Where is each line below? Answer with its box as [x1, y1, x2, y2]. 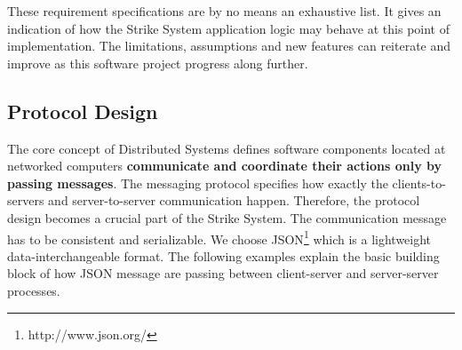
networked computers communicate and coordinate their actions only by [7, 156, 442, 175]
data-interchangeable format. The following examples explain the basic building [7, 246, 440, 265]
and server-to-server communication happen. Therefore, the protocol [48, 191, 420, 210]
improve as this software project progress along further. [7, 53, 308, 72]
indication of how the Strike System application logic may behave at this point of [7, 19, 450, 37]
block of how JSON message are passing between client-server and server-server [7, 264, 439, 282]
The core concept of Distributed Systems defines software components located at [7, 139, 446, 157]
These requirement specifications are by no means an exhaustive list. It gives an [7, 2, 442, 20]
